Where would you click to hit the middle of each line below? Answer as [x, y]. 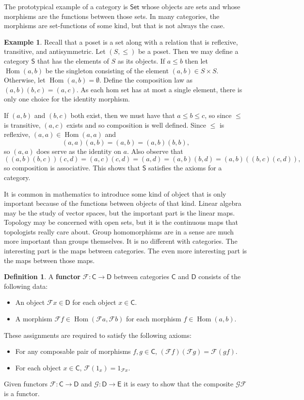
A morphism [34, 319]
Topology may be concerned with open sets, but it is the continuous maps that [121, 222]
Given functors [26, 384]
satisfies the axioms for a [185, 168]
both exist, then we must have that [123, 115]
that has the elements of [73, 60]
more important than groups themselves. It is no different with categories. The [121, 241]
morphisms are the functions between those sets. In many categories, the [112, 16]
